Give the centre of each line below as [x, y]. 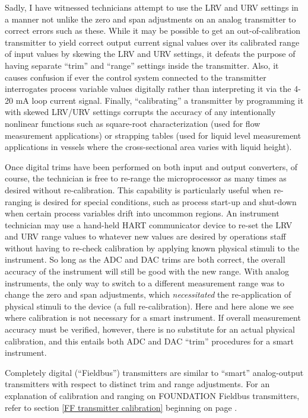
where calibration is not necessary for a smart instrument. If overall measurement [153, 318]
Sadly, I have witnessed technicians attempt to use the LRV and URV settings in [152, 7]
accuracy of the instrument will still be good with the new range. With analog [147, 271]
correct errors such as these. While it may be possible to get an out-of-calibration [153, 31]
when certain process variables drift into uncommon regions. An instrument [142, 213]
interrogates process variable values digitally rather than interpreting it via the [148, 89]
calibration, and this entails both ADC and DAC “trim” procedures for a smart [150, 341]
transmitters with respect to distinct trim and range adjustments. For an [137, 384]
